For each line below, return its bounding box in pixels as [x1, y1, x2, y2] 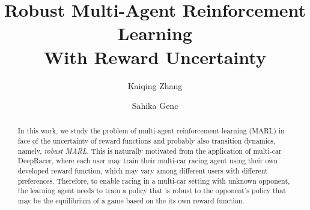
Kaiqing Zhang [127, 79, 183, 92]
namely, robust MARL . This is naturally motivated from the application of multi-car [17, 145, 282, 156]
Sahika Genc [132, 99, 178, 112]
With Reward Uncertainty [44, 44, 266, 69]
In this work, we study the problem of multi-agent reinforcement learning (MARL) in [17, 126, 285, 136]
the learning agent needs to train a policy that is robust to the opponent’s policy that [17, 185, 286, 196]
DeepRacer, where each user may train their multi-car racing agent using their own [17, 156, 278, 166]
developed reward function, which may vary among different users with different [17, 166, 268, 176]
